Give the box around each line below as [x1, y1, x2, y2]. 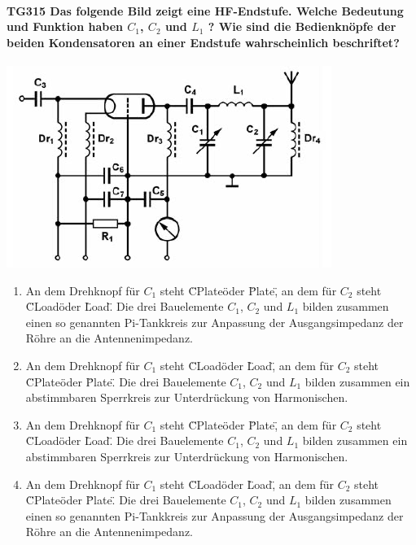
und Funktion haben [7, 18, 123, 35]
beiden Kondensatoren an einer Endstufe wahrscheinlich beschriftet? [7, 33, 400, 50]
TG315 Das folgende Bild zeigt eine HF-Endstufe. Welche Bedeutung [7, 2, 404, 19]
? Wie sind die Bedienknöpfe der [208, 18, 396, 35]
